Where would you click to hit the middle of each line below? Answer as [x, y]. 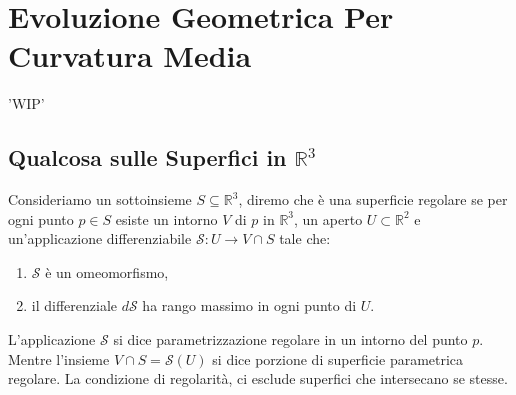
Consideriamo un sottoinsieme [100, 199]
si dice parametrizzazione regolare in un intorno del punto [290, 339]
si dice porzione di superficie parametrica [338, 358]
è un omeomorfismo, [107, 271]
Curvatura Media [130, 55]
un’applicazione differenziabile [100, 238]
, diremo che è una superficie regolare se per [373, 199]
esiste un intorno [166, 218]
